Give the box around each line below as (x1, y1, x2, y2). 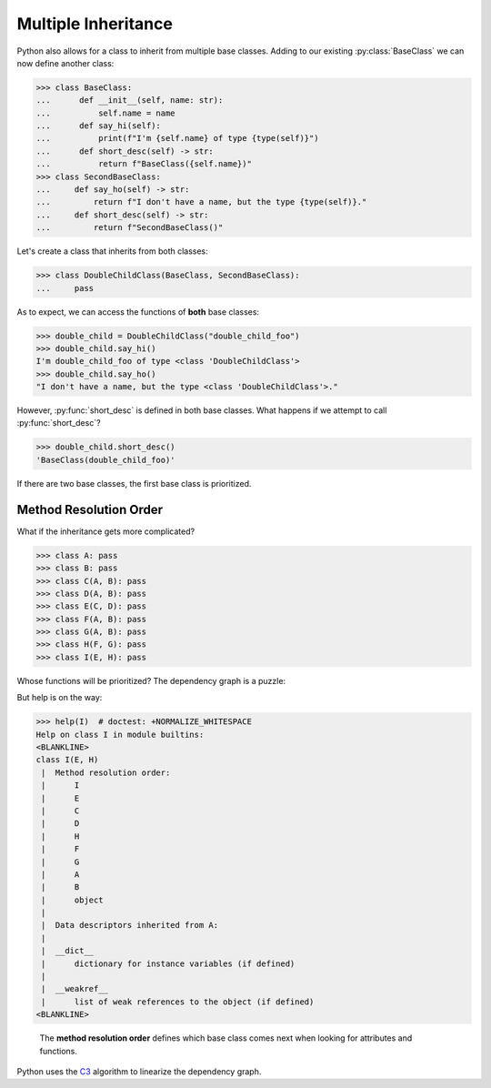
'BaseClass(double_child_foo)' (35, 455, 176, 465)
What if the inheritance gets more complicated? (16, 526, 195, 537)
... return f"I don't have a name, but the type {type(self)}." (35, 196, 367, 207)
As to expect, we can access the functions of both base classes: (16, 306, 259, 317)
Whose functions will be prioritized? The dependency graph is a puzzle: (16, 675, 286, 686)
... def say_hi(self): (35, 121, 161, 131)
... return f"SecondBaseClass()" (35, 223, 224, 233)
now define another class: (16, 57, 115, 68)
